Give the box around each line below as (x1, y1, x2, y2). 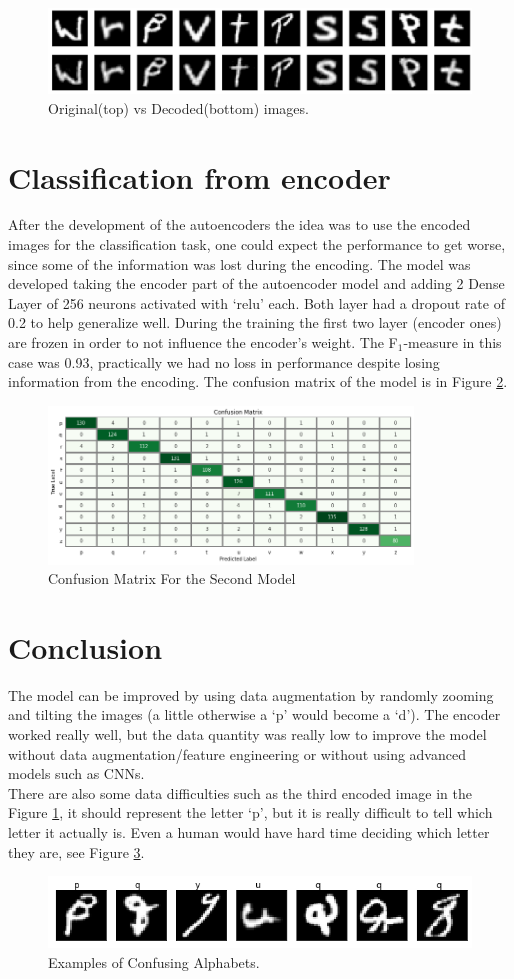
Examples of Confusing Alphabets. (48, 951, 260, 972)
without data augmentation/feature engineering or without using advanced (8, 743, 466, 764)
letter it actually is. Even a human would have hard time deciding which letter (8, 821, 490, 842)
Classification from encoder (8, 156, 391, 197)
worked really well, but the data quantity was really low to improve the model (8, 724, 487, 745)
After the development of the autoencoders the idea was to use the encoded (8, 214, 471, 235)
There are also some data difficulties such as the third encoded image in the (8, 782, 473, 803)
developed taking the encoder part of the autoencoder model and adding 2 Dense (8, 273, 505, 294)
